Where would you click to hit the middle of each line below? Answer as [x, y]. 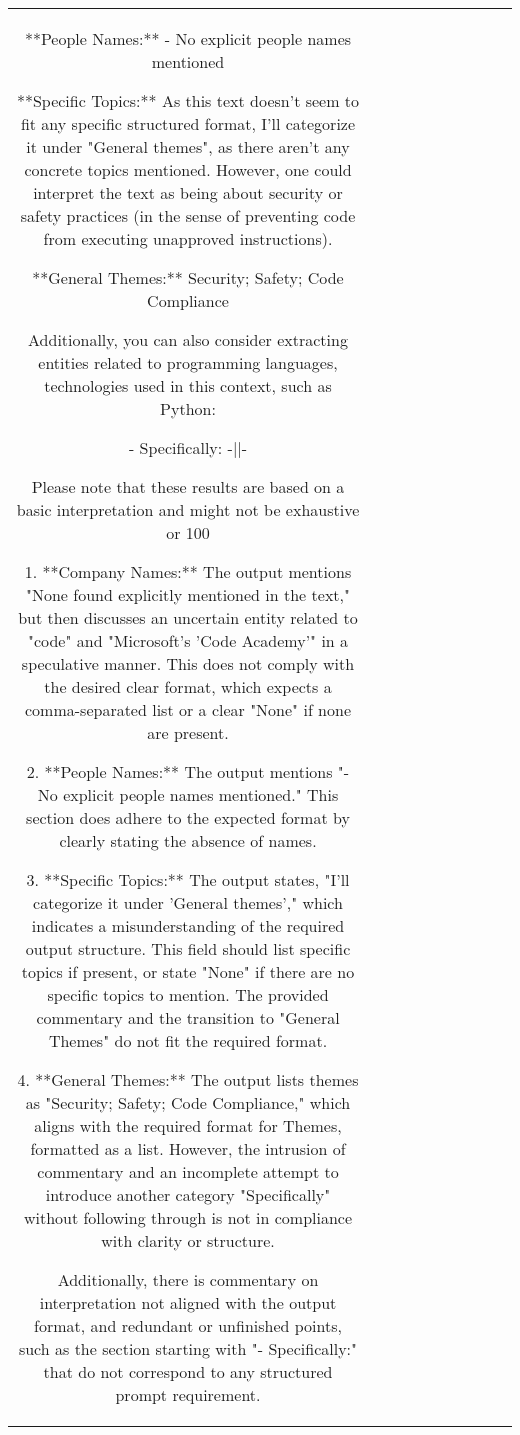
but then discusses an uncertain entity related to [188, 617]
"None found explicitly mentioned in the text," [187, 594]
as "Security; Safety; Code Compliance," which [188, 1102]
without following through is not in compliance [188, 1217]
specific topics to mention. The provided [188, 994]
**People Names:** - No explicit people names [188, 38]
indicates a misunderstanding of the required [188, 925]
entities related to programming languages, [188, 362]
